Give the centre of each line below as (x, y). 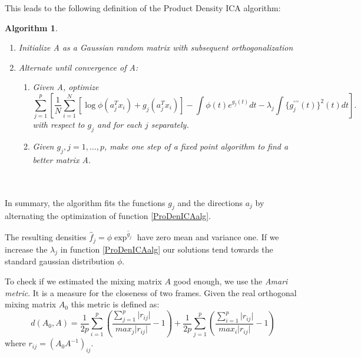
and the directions (210, 202)
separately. (170, 125)
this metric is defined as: (115, 304)
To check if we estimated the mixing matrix (83, 281)
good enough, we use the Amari (231, 281)
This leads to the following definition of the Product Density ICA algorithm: (143, 8)
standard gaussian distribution (60, 261)
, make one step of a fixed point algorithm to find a (196, 146)
